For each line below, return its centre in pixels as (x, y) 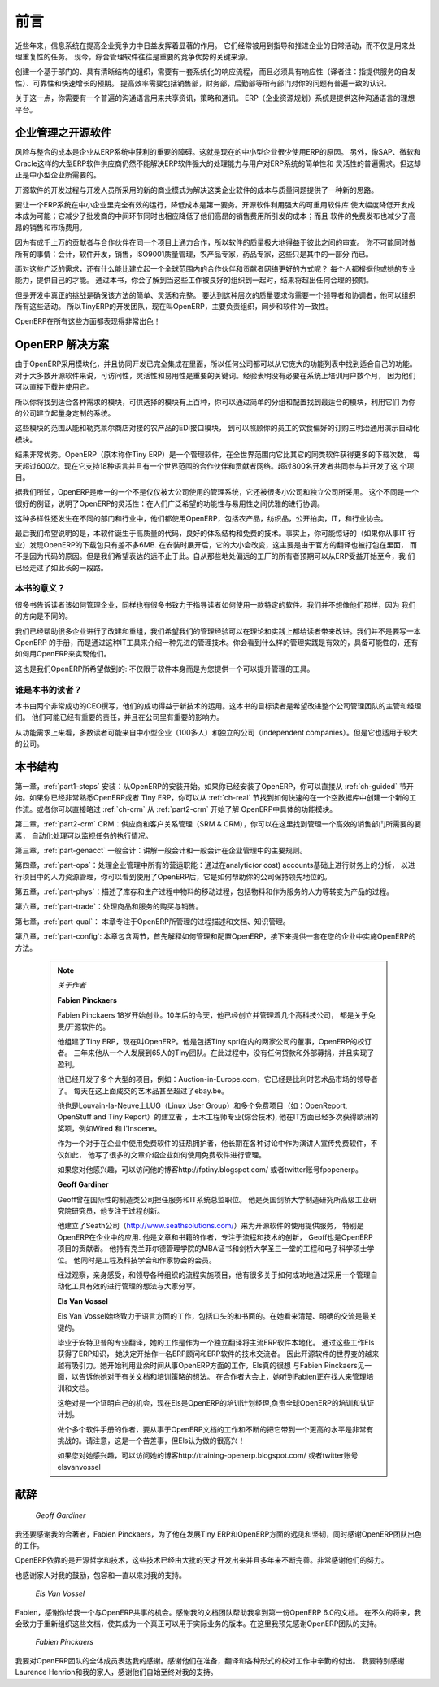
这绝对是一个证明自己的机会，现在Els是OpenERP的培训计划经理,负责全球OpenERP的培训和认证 (216, 1402)
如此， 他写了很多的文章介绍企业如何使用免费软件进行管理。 (165, 1154)
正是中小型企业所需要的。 (58, 175)
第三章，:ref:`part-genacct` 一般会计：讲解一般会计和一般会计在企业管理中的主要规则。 (161, 850)
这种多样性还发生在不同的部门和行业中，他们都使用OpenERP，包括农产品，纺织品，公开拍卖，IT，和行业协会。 (201, 519)
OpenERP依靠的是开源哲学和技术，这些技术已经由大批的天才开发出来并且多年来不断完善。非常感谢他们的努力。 (202, 1560)
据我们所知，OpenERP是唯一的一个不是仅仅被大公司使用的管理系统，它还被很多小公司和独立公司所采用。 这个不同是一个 (217, 492)
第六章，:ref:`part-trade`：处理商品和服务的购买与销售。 (109, 906)
